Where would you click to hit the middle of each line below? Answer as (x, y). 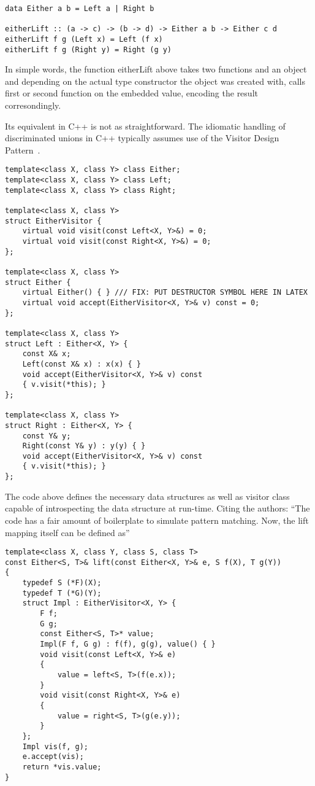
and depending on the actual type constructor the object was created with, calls (155, 81)
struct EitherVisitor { (53, 221)
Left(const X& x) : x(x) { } (82, 364)
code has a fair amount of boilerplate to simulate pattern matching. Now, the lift (157, 520)
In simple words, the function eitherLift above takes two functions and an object (156, 69)
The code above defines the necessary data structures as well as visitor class (147, 496)
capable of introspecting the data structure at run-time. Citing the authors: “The (157, 508)
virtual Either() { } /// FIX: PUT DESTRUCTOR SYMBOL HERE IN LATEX (165, 293)
